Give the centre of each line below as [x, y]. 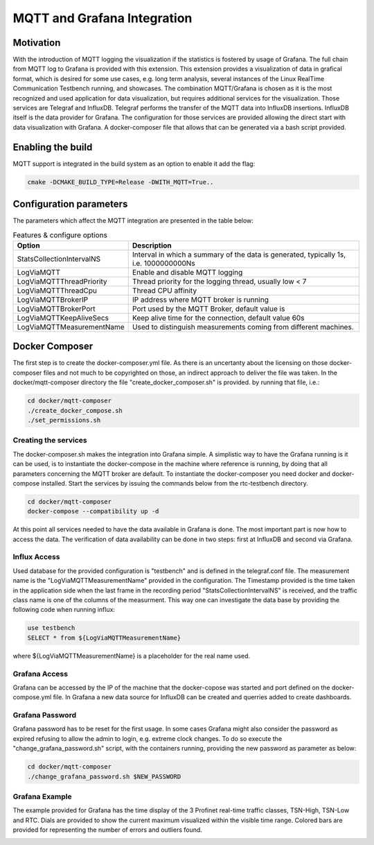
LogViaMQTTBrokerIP [53, 300]
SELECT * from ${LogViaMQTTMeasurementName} [104, 638]
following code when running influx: [64, 610]
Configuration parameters [70, 204]
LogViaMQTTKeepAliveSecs [63, 318]
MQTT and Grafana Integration [103, 18]
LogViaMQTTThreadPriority [62, 281]
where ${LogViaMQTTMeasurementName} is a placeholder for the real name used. [132, 656]
